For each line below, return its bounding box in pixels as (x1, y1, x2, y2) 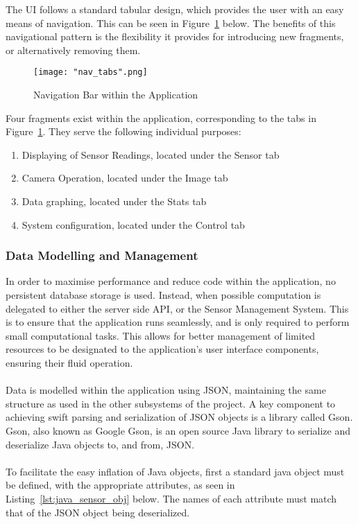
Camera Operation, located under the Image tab (22, 171, 228, 185)
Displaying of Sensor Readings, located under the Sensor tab (22, 147, 280, 161)
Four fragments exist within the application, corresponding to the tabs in (6, 110, 316, 125)
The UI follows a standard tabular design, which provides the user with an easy (6, 2, 344, 16)
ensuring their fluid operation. (6, 355, 133, 369)
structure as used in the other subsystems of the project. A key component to (6, 396, 336, 410)
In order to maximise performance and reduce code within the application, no (6, 274, 336, 288)
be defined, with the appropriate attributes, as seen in (6, 478, 235, 492)
